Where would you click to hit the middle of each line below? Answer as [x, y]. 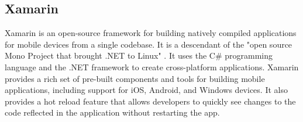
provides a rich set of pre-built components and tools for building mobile [135, 78]
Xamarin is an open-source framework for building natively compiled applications [151, 33]
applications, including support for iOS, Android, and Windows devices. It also [146, 90]
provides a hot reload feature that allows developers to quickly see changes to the [150, 101]
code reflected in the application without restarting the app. [112, 112]
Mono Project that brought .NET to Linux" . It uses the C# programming [139, 55]
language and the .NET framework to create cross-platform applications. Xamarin [152, 67]
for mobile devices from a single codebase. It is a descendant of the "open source [149, 44]
